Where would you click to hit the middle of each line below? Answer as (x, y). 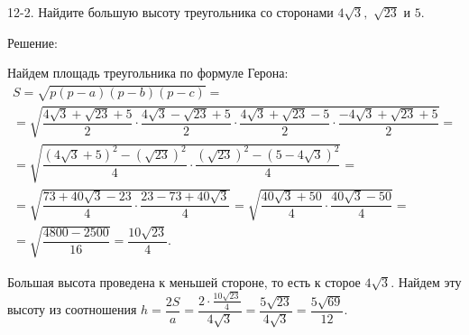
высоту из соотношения (72, 309)
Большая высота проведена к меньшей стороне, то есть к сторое (184, 281)
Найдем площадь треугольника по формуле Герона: (148, 73)
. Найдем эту (426, 281)
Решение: (32, 42)
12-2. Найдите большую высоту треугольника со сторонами (170, 12)
